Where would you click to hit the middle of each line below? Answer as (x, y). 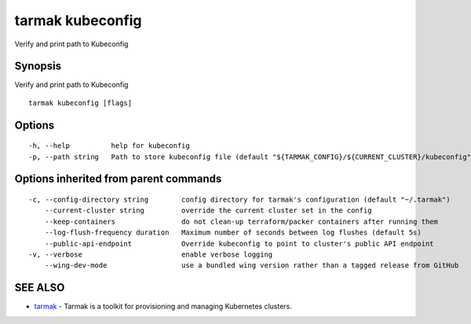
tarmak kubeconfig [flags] (80, 103)
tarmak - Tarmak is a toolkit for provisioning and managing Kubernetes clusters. (163, 307)
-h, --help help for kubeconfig (109, 146)
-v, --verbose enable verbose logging (151, 255)
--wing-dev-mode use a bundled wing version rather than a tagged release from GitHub (252, 266)
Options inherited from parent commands (118, 179)
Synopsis (38, 66)
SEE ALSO (40, 288)
